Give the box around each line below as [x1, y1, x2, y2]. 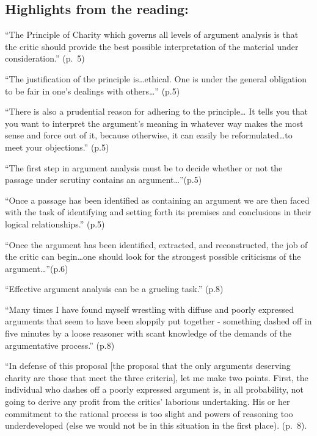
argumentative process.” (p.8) [5, 338, 115, 351]
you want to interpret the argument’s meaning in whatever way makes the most [5, 116, 304, 129]
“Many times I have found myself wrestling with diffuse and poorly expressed [5, 302, 294, 315]
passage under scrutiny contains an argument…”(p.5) [5, 173, 202, 186]
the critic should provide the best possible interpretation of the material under [5, 40, 299, 52]
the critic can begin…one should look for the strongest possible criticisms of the [5, 250, 301, 263]
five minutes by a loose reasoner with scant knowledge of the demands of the [5, 327, 292, 340]
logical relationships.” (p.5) [5, 217, 105, 230]
